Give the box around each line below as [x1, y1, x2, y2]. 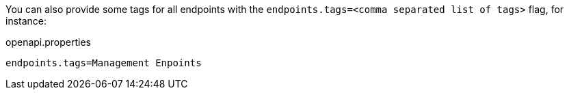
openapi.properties [5, 36, 92, 48]
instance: [5, 15, 47, 27]
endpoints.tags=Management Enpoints [5, 57, 202, 68]
